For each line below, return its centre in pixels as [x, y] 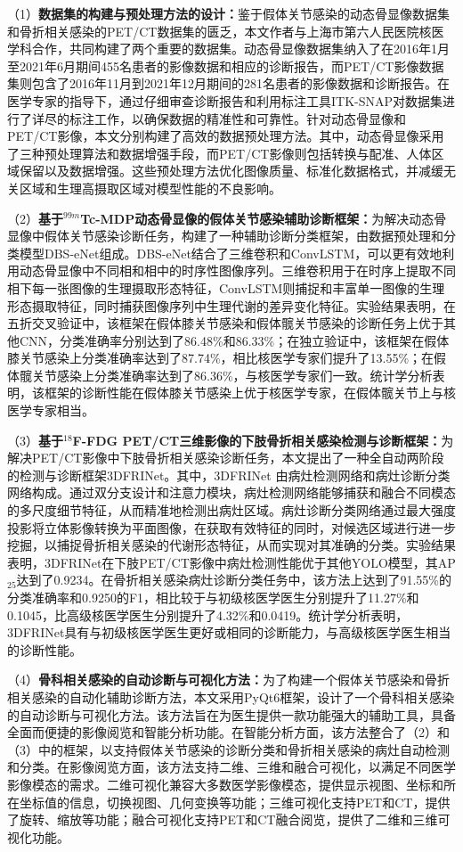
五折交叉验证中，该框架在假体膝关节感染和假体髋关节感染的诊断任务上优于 [225, 323]
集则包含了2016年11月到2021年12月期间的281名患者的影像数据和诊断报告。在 [228, 83]
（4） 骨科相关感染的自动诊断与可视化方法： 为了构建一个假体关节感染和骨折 [228, 680]
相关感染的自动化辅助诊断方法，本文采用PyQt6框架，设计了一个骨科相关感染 [231, 696]
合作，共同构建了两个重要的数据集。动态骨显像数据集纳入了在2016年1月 [240, 49]
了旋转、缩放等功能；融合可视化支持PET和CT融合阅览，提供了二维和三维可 [229, 819]
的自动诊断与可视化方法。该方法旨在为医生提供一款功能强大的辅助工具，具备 [231, 714]
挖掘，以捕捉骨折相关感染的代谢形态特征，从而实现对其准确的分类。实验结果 [231, 545]
